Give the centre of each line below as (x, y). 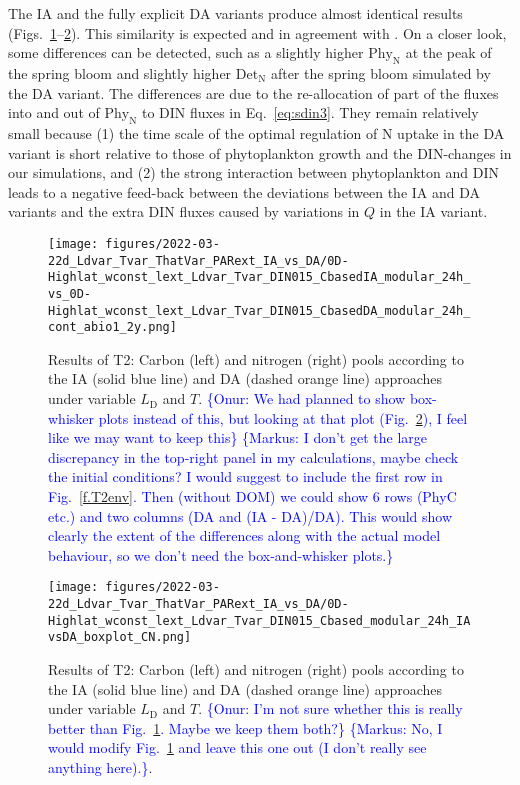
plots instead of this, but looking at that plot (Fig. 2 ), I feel (283, 417)
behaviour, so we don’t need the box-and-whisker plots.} (221, 554)
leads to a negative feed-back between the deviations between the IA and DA (244, 191)
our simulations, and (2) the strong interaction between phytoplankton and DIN (253, 172)
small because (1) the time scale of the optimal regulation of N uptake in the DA (256, 132)
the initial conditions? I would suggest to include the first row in (245, 476)
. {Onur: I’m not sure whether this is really (330, 708)
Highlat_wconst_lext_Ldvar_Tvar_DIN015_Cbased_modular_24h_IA (259, 620)
